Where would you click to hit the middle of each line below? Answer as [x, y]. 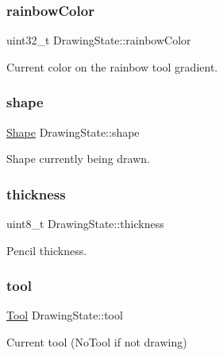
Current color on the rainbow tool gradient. [112, 66]
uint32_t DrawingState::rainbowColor [99, 40]
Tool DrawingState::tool [65, 315]
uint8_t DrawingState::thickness [85, 224]
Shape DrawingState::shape [73, 132]
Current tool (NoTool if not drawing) [97, 342]
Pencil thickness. [47, 250]
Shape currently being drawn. [78, 159]
